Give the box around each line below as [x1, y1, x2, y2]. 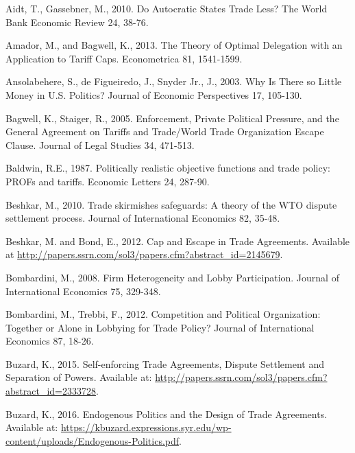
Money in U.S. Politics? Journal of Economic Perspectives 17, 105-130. [5, 87, 302, 102]
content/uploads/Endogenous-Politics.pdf [5, 433, 180, 448]
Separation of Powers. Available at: [5, 370, 152, 384]
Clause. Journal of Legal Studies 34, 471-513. [5, 137, 195, 152]
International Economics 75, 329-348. [5, 283, 161, 298]
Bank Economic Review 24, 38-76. [5, 14, 149, 29]
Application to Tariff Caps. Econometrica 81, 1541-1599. [5, 51, 243, 65]
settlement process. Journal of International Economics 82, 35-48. [5, 211, 280, 225]
